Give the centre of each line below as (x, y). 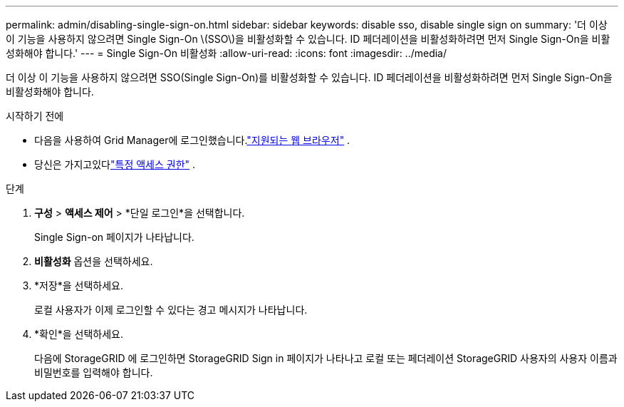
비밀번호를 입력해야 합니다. (94, 372)
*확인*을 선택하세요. (79, 334)
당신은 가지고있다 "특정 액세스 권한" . (115, 164)
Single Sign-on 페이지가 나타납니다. (114, 237)
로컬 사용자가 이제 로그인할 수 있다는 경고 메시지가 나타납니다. (171, 310)
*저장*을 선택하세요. (79, 285)
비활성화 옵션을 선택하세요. (94, 261)
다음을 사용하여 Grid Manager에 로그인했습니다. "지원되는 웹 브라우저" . (192, 140)
